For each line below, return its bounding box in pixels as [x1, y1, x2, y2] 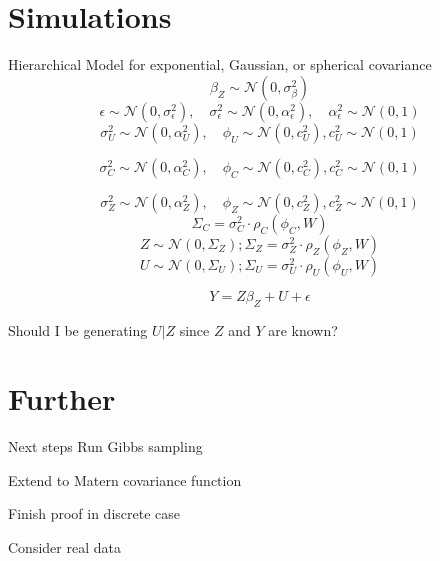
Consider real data [8, 537, 121, 558]
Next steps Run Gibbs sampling [8, 436, 203, 457]
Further [8, 378, 116, 419]
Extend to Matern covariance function [8, 469, 242, 490]
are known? [268, 319, 338, 340]
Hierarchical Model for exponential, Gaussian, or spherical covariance [8, 54, 432, 75]
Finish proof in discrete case [8, 503, 181, 524]
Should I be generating [8, 319, 148, 340]
